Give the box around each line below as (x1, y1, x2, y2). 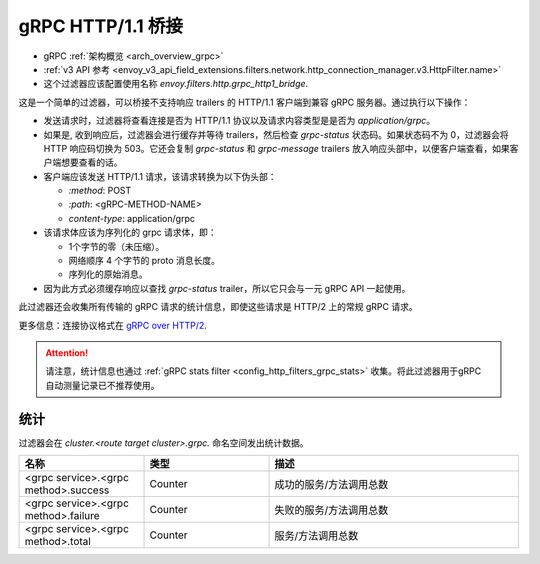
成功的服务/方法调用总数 (274, 478, 389, 492)
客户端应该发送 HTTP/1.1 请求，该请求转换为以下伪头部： (43, 170, 277, 182)
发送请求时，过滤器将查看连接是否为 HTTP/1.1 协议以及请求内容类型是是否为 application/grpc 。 (43, 115, 436, 127)
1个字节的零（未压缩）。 (68, 240, 165, 252)
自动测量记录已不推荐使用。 (45, 379, 160, 391)
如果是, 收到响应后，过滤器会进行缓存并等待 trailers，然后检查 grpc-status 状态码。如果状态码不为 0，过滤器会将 (43, 128, 509, 140)
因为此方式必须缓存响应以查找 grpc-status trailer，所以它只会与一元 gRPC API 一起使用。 (43, 282, 411, 294)
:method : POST (68, 185, 132, 197)
